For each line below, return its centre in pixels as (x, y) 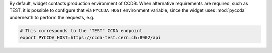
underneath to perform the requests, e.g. (52, 17)
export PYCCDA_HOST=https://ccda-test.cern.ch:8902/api (90, 38)
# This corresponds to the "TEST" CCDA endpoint (81, 31)
